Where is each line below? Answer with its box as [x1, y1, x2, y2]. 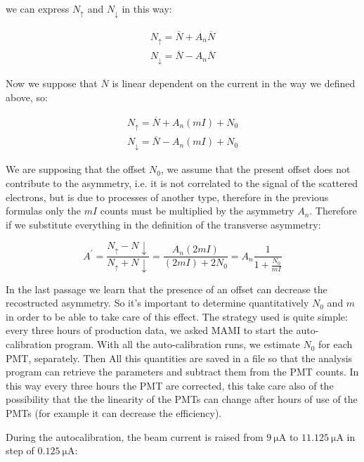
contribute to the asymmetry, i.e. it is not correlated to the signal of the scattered [6, 176, 358, 191]
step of [6, 443, 34, 458]
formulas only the [6, 203, 82, 218]
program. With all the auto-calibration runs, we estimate [55, 337, 300, 352]
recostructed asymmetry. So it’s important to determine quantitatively [6, 295, 309, 310]
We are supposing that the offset [6, 162, 146, 177]
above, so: [6, 89, 48, 104]
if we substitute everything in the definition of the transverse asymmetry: [6, 217, 321, 231]
